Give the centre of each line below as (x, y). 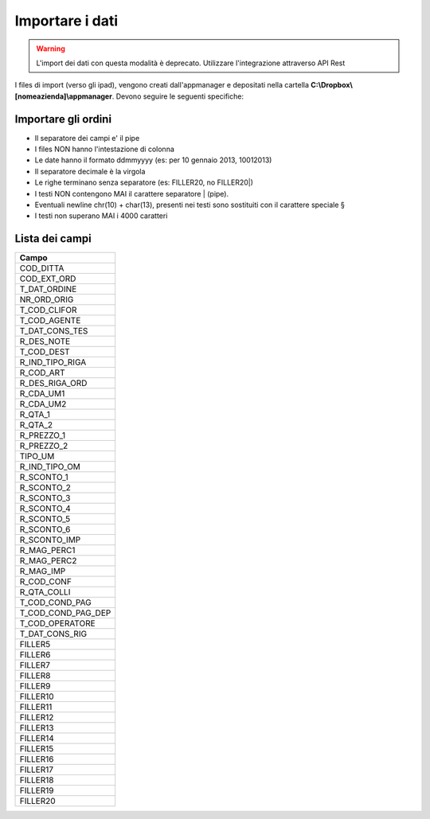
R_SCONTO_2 (45, 488)
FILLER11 (36, 707)
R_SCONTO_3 (45, 498)
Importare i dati (66, 21)
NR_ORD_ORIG (47, 300)
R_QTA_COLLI (45, 592)
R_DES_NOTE (45, 341)
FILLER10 (37, 696)
